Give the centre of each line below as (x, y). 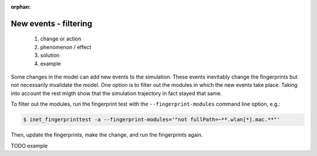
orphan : (21, 7)
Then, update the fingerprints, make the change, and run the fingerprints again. (107, 135)
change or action (61, 39)
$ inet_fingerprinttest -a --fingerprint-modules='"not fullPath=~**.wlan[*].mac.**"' (152, 120)
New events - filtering (51, 23)
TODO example (29, 145)
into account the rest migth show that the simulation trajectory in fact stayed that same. (117, 93)
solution (50, 55)
